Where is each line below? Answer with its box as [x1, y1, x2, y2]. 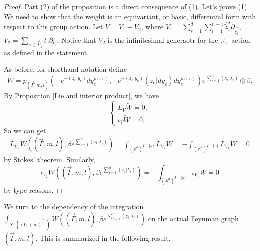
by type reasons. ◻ [4, 184, 63, 195]
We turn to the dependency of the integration [4, 201, 144, 212]
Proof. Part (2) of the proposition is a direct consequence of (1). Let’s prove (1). [4, 1, 249, 11]
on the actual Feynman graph [148, 213, 239, 223]
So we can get [4, 125, 46, 135]
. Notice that [57, 34, 96, 45]
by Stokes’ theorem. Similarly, [4, 154, 95, 165]
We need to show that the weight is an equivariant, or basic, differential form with [4, 11, 256, 21]
